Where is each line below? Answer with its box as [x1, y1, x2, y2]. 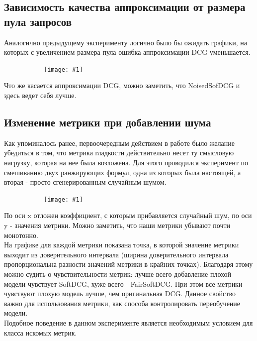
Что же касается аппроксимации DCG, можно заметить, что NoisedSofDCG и [4, 80, 240, 91]
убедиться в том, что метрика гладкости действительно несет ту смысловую [4, 147, 234, 158]
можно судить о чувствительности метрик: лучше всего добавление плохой [4, 269, 232, 279]
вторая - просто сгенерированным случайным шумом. [4, 177, 167, 187]
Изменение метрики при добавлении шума [4, 114, 211, 130]
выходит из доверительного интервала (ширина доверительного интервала [4, 249, 229, 259]
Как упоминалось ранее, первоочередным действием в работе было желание [4, 137, 235, 148]
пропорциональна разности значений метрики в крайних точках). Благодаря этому [4, 259, 253, 269]
